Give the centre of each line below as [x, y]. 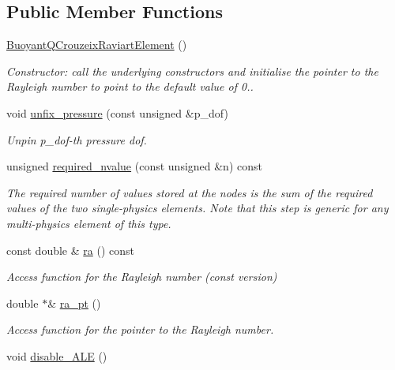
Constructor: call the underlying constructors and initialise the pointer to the [192, 71]
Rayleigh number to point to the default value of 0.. [130, 86]
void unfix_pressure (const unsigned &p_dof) [117, 112]
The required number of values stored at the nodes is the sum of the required [190, 192]
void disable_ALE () [57, 355]
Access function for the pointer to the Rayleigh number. [140, 329]
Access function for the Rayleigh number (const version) [142, 277]
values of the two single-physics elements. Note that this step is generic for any [197, 208]
